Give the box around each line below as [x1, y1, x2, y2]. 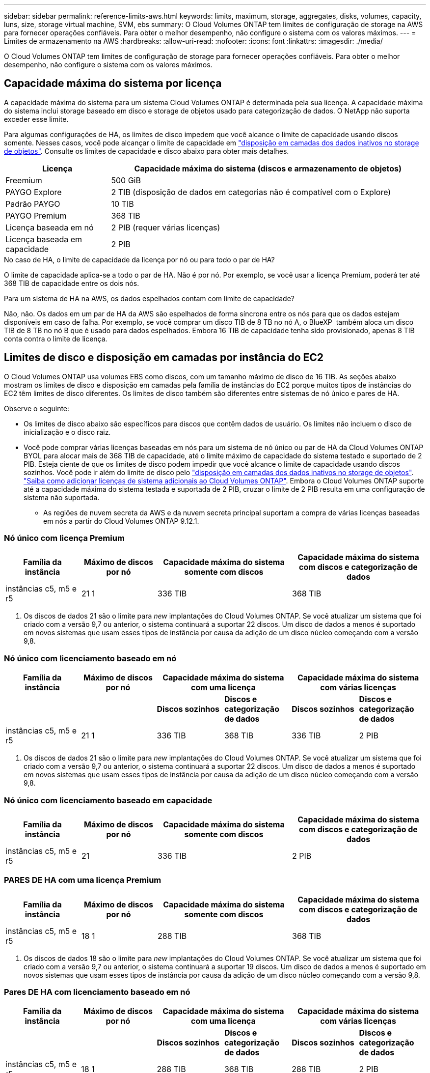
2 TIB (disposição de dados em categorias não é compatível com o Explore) [111, 187, 391, 197]
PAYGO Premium [5, 210, 67, 221]
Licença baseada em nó [5, 222, 94, 232]
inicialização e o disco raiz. [24, 427, 111, 436]
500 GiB [111, 175, 141, 185]
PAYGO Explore [5, 187, 62, 197]
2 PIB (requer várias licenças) [111, 222, 220, 232]
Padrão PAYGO [5, 198, 60, 209]
